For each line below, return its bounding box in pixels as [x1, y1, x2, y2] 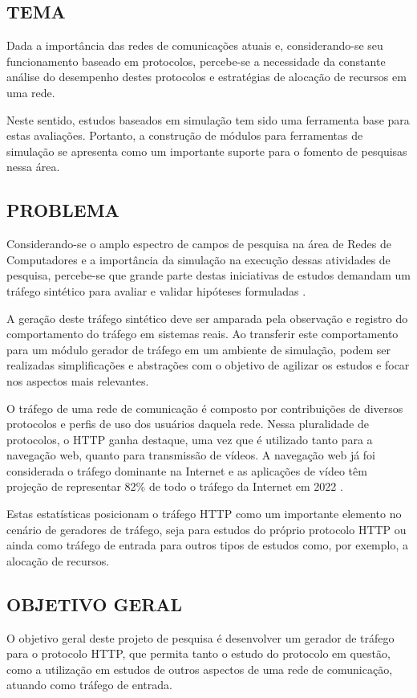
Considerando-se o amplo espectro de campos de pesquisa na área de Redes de [6, 235, 391, 252]
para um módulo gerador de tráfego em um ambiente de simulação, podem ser [6, 341, 391, 357]
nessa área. [6, 158, 60, 175]
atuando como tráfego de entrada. [6, 676, 172, 693]
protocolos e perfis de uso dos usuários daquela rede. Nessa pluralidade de [6, 415, 369, 432]
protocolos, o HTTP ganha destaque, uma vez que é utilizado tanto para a [6, 431, 373, 447]
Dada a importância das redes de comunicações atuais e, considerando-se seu [6, 37, 383, 54]
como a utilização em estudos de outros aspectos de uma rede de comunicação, [6, 660, 393, 677]
